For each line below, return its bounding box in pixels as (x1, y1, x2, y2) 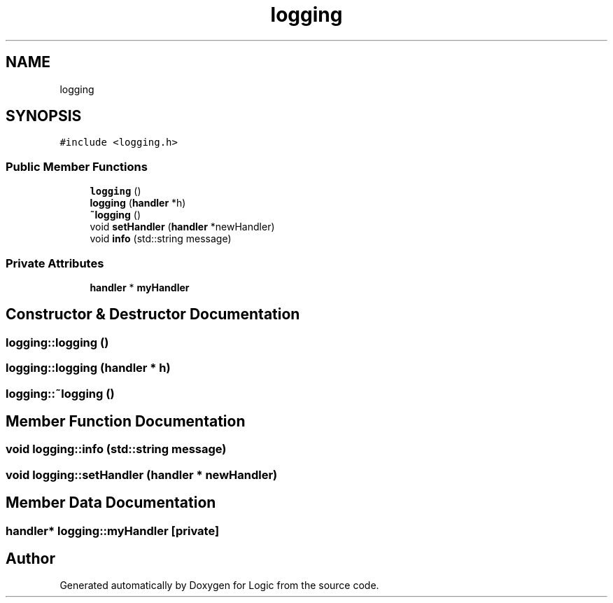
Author (6, 550, 55, 568)
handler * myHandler (90, 281, 190, 293)
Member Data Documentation (6, 494, 216, 512)
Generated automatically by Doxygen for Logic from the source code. (59, 579, 379, 592)
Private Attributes (6, 256, 104, 270)
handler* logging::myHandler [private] (6, 523, 220, 538)
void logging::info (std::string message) (6, 442, 227, 457)
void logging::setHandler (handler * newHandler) (6, 467, 278, 482)
